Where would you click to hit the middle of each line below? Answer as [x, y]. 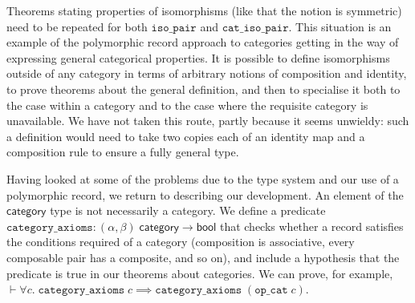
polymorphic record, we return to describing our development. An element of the [205, 194]
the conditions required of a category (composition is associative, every [181, 242]
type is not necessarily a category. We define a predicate [188, 210]
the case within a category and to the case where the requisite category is [187, 105]
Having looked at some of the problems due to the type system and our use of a [203, 178]
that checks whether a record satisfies [311, 226]
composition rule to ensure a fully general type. [123, 152]
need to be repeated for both [77, 26]
